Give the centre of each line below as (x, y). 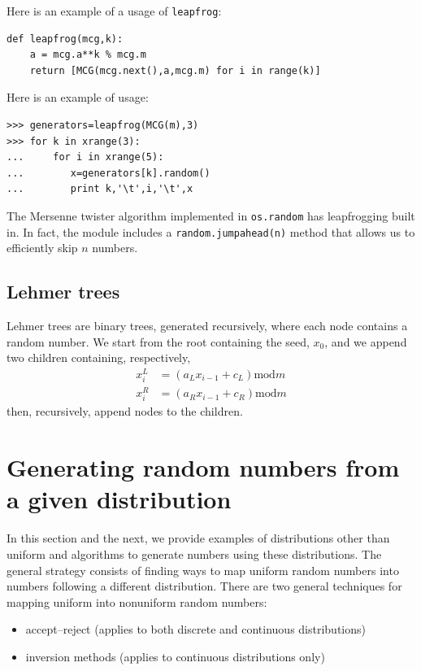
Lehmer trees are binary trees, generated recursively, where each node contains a (207, 326)
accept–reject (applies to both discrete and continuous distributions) (195, 629)
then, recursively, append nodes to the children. (125, 411)
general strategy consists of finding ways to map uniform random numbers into (203, 570)
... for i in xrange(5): (85, 157)
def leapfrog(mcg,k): (65, 39)
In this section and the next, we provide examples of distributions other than (198, 538)
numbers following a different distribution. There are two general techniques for (204, 586)
